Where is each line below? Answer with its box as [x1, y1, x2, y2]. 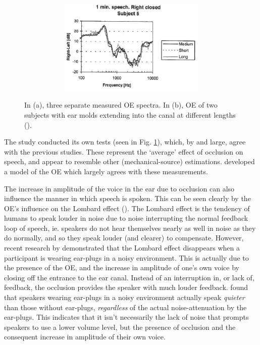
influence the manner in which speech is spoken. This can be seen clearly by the [4, 193, 251, 204]
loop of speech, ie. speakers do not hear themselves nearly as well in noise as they [4, 222, 256, 233]
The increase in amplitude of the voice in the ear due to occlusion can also [4, 183, 235, 193]
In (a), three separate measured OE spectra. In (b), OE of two [24, 100, 218, 110]
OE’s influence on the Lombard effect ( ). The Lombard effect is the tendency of [4, 203, 250, 213]
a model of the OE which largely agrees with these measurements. [4, 166, 208, 176]
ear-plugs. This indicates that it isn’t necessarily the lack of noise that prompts [4, 312, 249, 322]
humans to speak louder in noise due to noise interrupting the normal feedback [4, 213, 248, 223]
